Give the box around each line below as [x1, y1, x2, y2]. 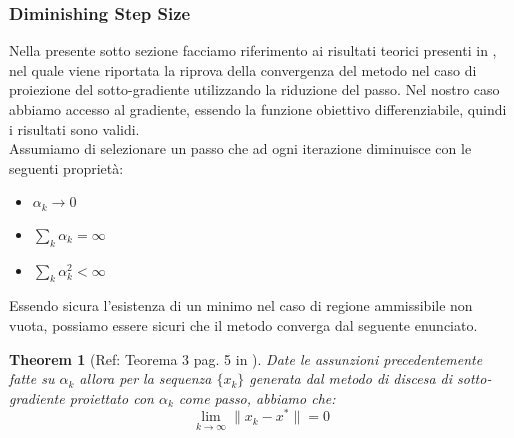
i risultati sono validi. [9, 118, 140, 139]
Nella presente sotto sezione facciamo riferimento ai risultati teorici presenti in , [9, 40, 497, 61]
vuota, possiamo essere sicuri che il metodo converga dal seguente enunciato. [9, 315, 478, 336]
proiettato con [69, 387, 154, 408]
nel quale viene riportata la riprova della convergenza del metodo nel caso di [9, 59, 477, 80]
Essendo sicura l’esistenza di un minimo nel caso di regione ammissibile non [9, 295, 473, 316]
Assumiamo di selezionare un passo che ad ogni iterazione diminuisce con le [9, 138, 472, 159]
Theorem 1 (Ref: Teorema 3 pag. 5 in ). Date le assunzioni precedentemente [9, 348, 483, 369]
